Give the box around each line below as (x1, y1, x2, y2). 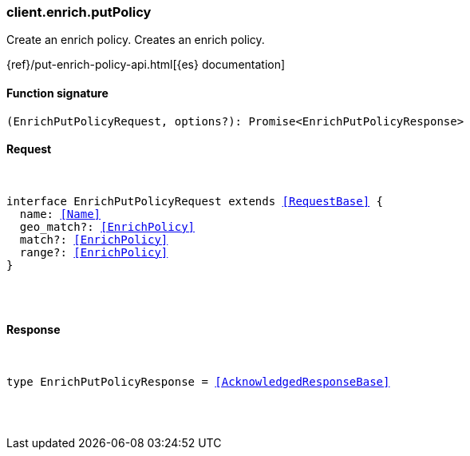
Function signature (6, 85, 109, 100)
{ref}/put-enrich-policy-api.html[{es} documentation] (6, 57, 286, 72)
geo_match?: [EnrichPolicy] (19, 220, 196, 233)
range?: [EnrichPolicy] (19, 245, 168, 259)
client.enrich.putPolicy (6, 4, 152, 20)
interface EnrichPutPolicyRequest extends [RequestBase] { (6, 194, 384, 208)
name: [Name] (19, 207, 101, 220)
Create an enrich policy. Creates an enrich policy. (6, 33, 265, 47)
